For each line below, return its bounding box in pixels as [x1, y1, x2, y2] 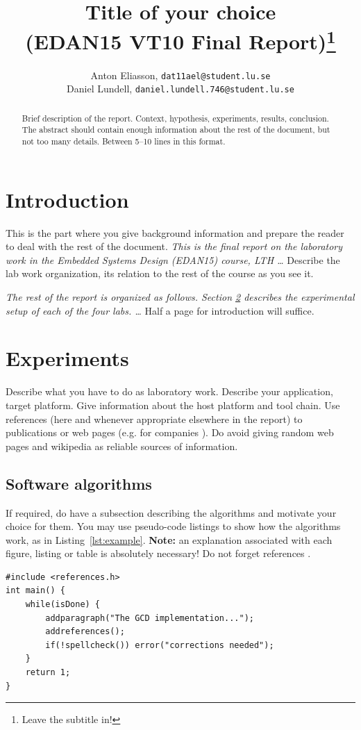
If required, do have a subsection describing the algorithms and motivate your [6, 505, 337, 520]
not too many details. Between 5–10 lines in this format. [22, 135, 226, 147]
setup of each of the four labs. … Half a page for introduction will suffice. [6, 303, 314, 317]
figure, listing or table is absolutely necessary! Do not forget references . [6, 546, 311, 561]
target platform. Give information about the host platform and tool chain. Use [6, 397, 340, 412]
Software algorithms [6, 472, 152, 494]
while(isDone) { [25, 599, 101, 610]
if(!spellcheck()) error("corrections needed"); [45, 640, 274, 650]
